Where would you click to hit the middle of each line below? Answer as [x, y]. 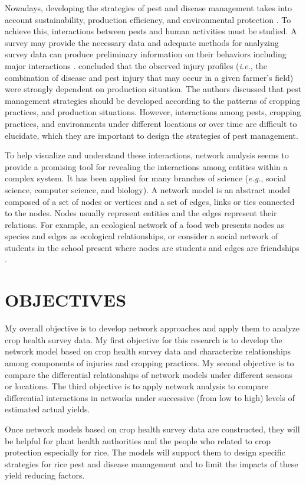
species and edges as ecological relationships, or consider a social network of [142, 236]
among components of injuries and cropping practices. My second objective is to [149, 362]
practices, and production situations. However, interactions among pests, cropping [153, 112]
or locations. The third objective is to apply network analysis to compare [136, 386]
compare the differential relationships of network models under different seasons [149, 374]
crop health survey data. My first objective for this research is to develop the [144, 339]
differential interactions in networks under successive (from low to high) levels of [150, 397]
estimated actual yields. [47, 409]
